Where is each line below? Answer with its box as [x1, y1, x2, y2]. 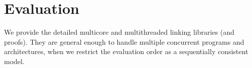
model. [4, 56, 25, 66]
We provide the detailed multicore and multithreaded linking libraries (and [4, 27, 234, 37]
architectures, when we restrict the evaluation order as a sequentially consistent [4, 46, 248, 57]
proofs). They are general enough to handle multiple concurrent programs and [4, 36, 244, 47]
